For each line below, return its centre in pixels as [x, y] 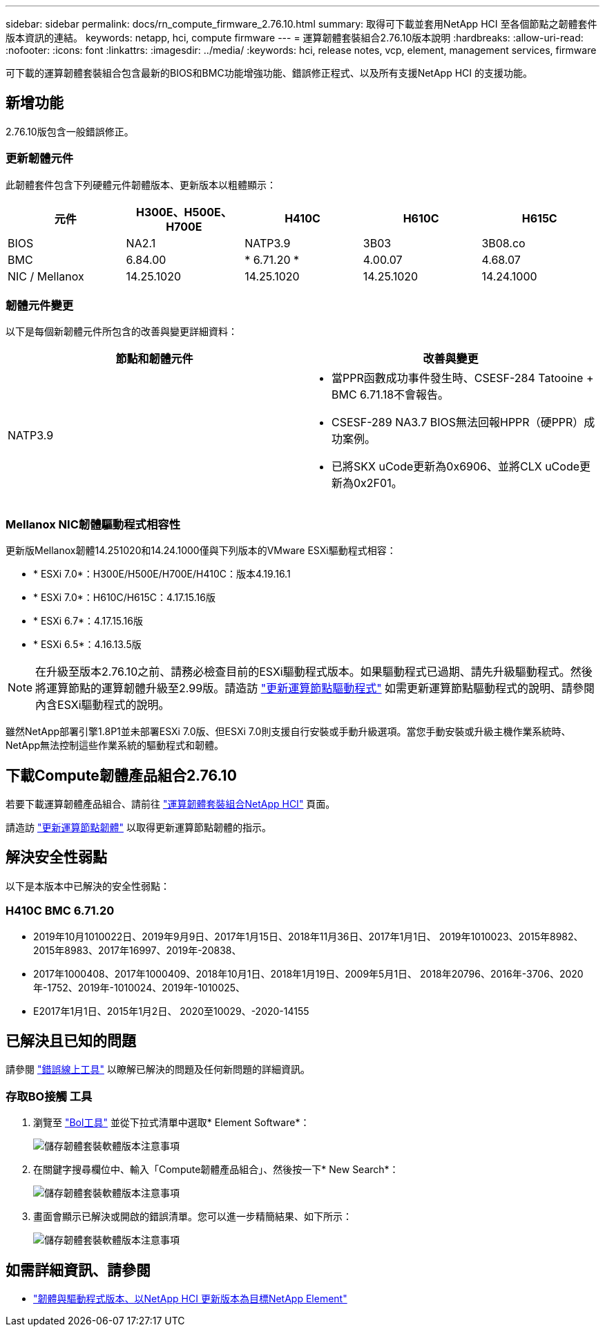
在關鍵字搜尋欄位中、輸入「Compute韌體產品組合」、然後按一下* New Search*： [216, 1170]
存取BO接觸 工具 [49, 1096]
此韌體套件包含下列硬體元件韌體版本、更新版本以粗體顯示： [141, 184]
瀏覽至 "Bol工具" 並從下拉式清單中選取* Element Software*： [172, 1123]
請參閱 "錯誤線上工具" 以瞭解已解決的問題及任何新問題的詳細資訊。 [158, 1069]
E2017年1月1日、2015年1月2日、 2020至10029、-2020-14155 [171, 1011]
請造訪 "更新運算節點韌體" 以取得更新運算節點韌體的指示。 [138, 827]
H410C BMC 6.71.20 [60, 911]
